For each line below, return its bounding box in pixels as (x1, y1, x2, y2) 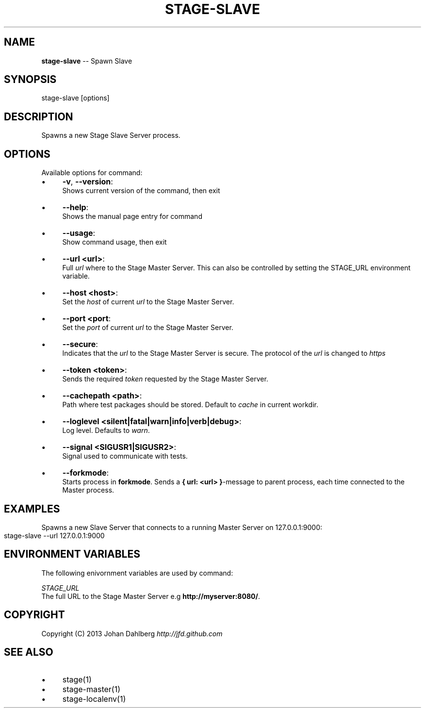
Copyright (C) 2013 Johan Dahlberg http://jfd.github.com (41, 629, 223, 638)
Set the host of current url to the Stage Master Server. (62, 298, 234, 306)
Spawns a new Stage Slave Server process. (41, 131, 180, 140)
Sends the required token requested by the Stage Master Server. (62, 375, 268, 383)
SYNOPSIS (4, 73, 57, 86)
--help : (62, 202, 89, 213)
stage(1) (62, 674, 92, 684)
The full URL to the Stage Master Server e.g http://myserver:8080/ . (41, 592, 260, 600)
